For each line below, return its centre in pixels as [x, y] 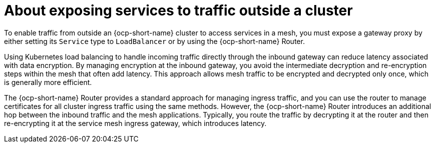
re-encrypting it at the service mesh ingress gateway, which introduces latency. [135, 123]
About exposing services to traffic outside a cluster [178, 10]
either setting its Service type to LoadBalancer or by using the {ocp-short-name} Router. [154, 41]
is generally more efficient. [48, 82]
